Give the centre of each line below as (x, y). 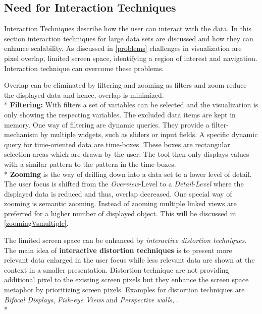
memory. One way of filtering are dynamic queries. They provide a (107, 124)
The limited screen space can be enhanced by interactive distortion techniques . (125, 240)
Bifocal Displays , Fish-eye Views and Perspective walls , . (92, 299)
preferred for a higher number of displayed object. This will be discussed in (120, 213)
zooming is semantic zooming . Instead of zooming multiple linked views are (120, 203)
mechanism (21, 134)
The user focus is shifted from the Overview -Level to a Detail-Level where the (124, 184)
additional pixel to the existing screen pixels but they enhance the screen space (126, 279)
